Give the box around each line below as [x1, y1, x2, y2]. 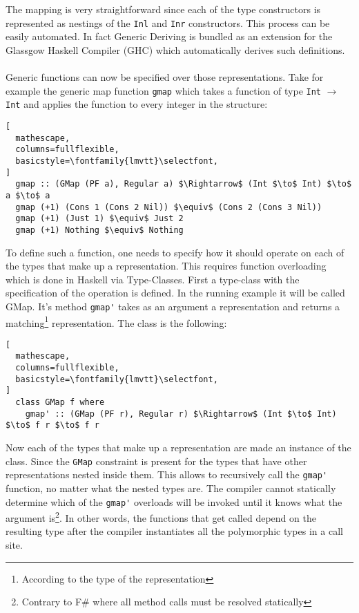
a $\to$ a [6, 190, 50, 200]
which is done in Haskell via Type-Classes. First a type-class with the [6, 272, 300, 286]
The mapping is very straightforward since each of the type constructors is [6, 2, 321, 16]
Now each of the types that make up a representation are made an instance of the [6, 440, 351, 455]
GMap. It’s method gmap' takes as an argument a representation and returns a [6, 299, 340, 313]
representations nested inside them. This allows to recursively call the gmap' [6, 467, 328, 482]
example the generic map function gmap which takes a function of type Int [6, 83, 322, 97]
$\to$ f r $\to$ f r [6, 420, 100, 431]
